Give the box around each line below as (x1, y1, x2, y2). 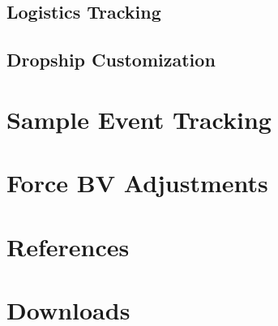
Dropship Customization (6, 47, 216, 72)
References (6, 229, 130, 263)
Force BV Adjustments (6, 166, 268, 199)
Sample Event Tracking (6, 102, 272, 135)
